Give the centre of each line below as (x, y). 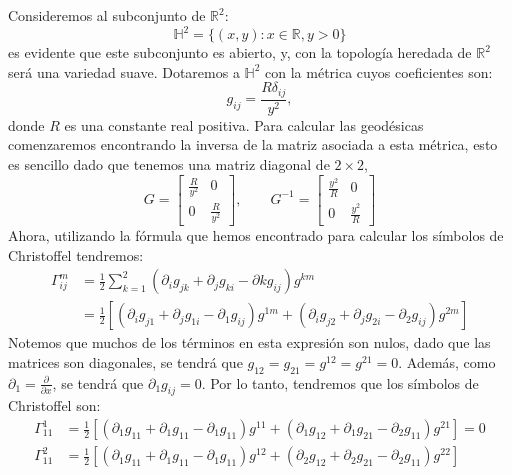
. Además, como (447, 361)
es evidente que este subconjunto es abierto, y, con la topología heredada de (240, 52)
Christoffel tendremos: (76, 254)
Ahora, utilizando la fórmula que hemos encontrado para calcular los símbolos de (256, 234)
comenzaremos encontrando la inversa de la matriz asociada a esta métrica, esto (253, 144)
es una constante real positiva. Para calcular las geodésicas (244, 124)
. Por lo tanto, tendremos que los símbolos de (340, 382)
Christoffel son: (54, 405)
